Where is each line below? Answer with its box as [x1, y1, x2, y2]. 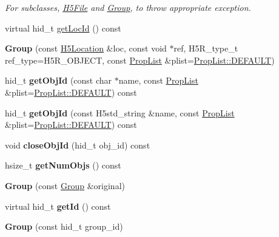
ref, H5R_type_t [173, 42, 238, 55]
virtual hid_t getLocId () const [5, 21, 121, 34]
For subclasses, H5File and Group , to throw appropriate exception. [5, 1, 251, 13]
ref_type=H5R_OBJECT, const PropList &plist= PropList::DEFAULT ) [5, 53, 275, 66]
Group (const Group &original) [5, 179, 125, 192]
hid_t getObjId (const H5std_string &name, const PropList [5, 106, 235, 119]
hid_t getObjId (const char [5, 74, 112, 87]
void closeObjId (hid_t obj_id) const [5, 138, 150, 151]
